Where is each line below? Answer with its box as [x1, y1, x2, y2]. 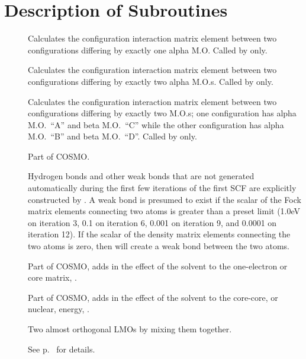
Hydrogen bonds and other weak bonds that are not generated [28, 170, 255, 182]
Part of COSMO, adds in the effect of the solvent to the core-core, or [28, 291, 278, 303]
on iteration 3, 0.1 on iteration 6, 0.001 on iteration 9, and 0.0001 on [28, 216, 277, 228]
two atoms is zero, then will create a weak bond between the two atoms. [28, 240, 289, 252]
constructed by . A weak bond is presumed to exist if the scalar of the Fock [28, 193, 301, 205]
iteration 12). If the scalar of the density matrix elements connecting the [28, 228, 291, 240]
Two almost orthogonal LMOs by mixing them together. [28, 323, 232, 335]
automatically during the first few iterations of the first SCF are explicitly [28, 182, 297, 194]
